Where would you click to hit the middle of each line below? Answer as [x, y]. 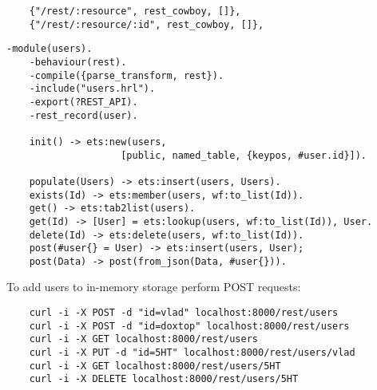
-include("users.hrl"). [92, 89]
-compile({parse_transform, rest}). [127, 75]
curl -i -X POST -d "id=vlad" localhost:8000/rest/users [184, 313]
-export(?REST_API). [83, 102]
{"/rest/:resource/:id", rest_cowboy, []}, [147, 24]
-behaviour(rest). [78, 62]
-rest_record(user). [83, 115]
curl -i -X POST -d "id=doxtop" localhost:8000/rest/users [189, 326]
